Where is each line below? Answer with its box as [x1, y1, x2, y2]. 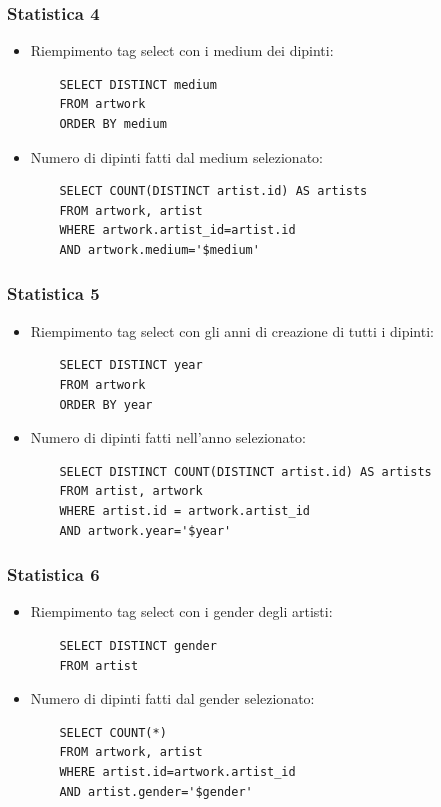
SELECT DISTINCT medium [59, 77, 217, 92]
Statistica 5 [7, 281, 100, 306]
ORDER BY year [59, 397, 153, 412]
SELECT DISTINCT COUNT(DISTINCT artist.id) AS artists [59, 464, 432, 479]
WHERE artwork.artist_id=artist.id [59, 223, 296, 238]
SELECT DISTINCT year [59, 358, 203, 373]
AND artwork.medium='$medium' [59, 242, 260, 257]
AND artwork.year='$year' [59, 523, 232, 538]
